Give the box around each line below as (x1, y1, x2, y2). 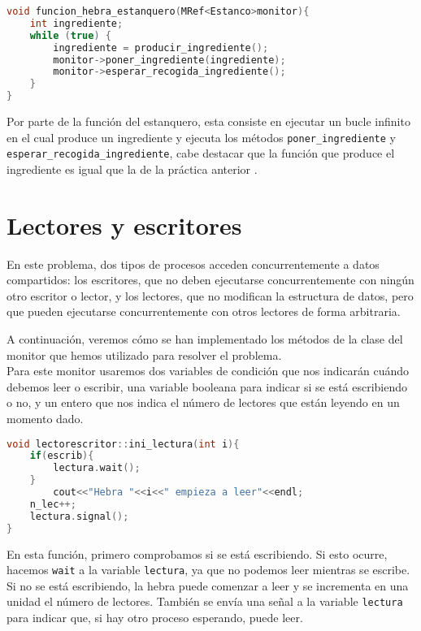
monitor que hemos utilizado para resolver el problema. (7, 346, 282, 363)
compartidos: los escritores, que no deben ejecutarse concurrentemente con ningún (7, 271, 414, 288)
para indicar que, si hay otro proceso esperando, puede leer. (7, 609, 303, 626)
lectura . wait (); (53, 462, 141, 474)
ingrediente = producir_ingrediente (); (53, 41, 269, 54)
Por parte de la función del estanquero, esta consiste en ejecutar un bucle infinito (7, 113, 410, 129)
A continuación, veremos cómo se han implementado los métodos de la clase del (7, 331, 403, 347)
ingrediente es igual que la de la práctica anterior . (7, 160, 258, 177)
